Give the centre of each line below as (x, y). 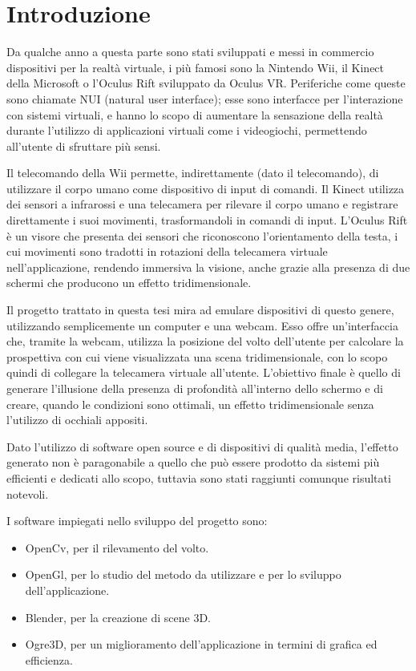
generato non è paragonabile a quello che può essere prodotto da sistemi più (193, 462)
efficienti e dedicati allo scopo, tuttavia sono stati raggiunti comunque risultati (199, 477)
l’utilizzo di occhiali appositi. (77, 420)
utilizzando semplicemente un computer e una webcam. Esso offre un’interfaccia (202, 325)
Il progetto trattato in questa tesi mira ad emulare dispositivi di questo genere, (200, 310)
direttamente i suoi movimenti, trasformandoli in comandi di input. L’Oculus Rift (207, 220)
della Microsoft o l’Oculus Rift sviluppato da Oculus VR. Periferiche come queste (206, 83)
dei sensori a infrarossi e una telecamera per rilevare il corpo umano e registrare (202, 204)
